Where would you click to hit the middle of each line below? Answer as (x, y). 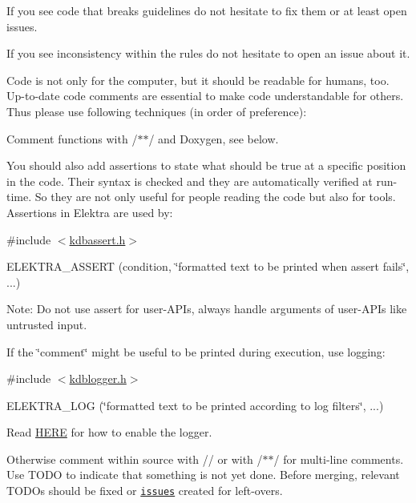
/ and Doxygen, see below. (214, 138)
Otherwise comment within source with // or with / (135, 459)
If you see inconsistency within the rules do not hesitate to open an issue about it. (208, 53)
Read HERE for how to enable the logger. (109, 432)
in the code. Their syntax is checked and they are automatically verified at (190, 181)
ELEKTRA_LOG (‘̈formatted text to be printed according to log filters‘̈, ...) (195, 405)
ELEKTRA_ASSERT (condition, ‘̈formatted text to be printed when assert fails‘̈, (208, 266)
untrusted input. (47, 324)
